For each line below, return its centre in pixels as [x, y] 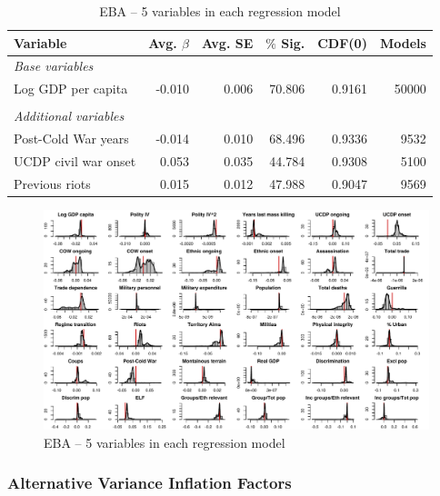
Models [403, 42]
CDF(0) [342, 42]
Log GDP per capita [71, 89]
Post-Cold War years [71, 139]
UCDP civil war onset [75, 161]
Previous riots [52, 183]
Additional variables [69, 116]
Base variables [54, 66]
